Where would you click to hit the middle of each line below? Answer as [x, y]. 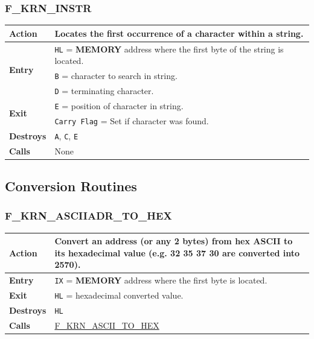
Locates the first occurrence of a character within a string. [179, 33]
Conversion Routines [71, 186]
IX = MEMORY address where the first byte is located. [161, 280]
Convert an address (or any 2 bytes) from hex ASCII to [174, 241]
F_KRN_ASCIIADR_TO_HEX [88, 216]
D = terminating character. [104, 90]
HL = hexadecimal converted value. [119, 295]
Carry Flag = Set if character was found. [132, 120]
